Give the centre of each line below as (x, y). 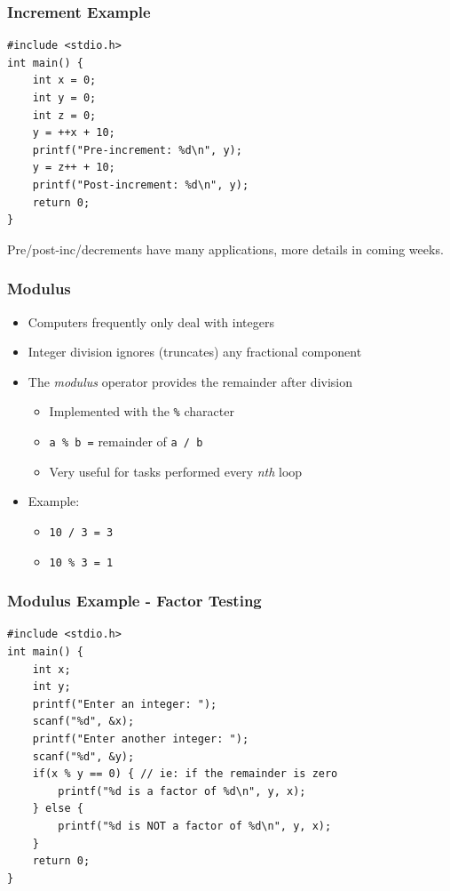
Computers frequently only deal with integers (151, 321)
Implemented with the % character (142, 411)
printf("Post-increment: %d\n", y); (141, 185)
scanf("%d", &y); (83, 756)
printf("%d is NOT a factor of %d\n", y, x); (195, 826)
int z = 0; (64, 115)
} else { (58, 809)
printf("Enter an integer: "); (125, 704)
